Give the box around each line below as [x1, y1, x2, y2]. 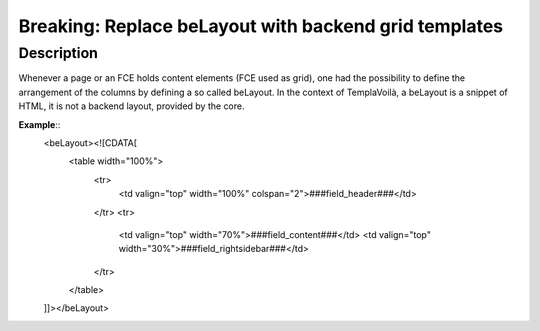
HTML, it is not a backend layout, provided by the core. [18, 100, 245, 112]
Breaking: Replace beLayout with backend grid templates [18, 15, 504, 37]
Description [18, 44, 99, 62]
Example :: [18, 118, 61, 130]
